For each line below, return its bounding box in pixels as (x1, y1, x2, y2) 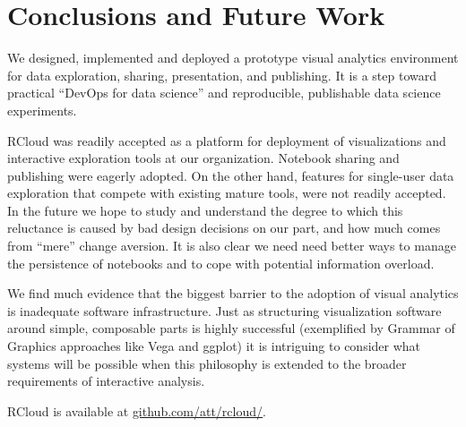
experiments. (7, 100, 77, 119)
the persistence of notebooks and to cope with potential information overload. (7, 253, 435, 272)
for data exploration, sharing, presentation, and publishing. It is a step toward (7, 65, 436, 84)
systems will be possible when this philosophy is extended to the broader (7, 354, 407, 372)
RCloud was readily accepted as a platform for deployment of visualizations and (7, 131, 446, 149)
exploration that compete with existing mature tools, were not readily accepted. (7, 184, 446, 202)
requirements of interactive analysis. (7, 371, 205, 390)
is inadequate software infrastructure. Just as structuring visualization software (7, 301, 442, 320)
